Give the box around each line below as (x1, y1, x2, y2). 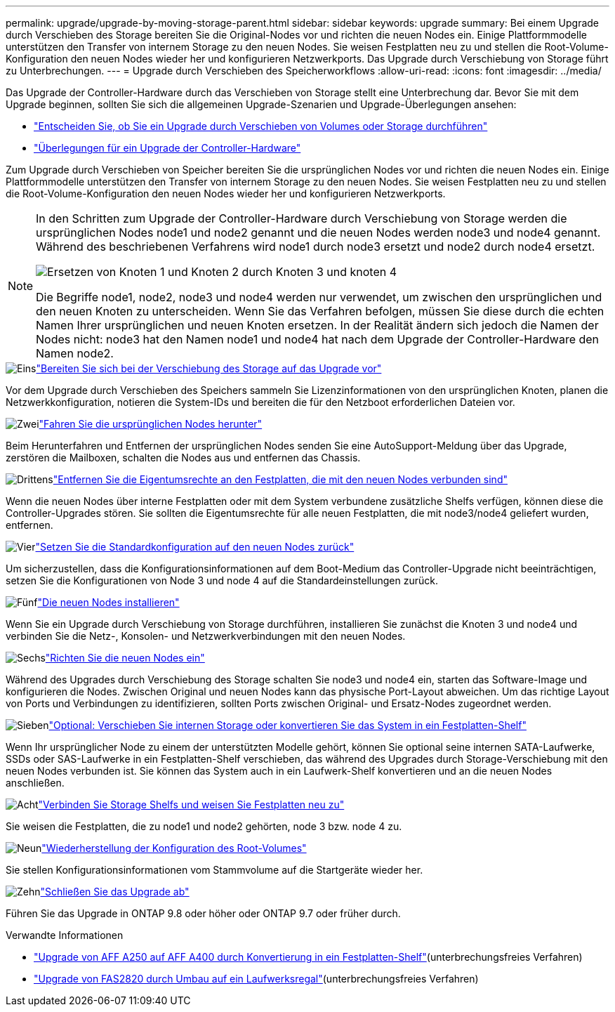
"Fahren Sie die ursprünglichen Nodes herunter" (39, 418, 263, 430)
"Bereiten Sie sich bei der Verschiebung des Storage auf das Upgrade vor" (36, 362, 382, 374)
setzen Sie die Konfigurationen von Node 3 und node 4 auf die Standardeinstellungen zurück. (6, 574, 438, 586)
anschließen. (6, 777, 65, 789)
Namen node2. (36, 346, 114, 360)
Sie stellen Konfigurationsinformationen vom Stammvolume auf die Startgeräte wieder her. (6, 864, 423, 876)
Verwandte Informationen (6, 929, 124, 941)
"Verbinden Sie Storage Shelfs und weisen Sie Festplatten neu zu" (38, 799, 345, 810)
